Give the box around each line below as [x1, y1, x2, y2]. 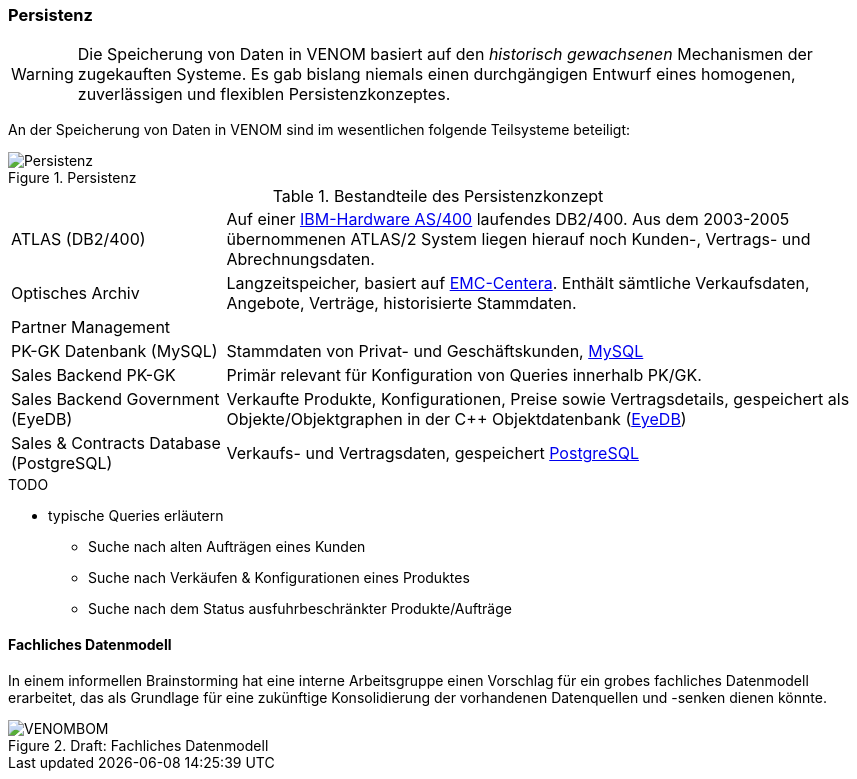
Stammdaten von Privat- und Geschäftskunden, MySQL [226, 341, 644, 362]
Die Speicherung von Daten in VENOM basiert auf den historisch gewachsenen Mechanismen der [77, 44, 813, 65]
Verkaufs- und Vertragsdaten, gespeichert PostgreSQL [226, 443, 639, 464]
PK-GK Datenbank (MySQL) [11, 341, 218, 362]
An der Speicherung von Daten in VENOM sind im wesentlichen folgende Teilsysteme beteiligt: [8, 121, 631, 139]
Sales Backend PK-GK [11, 365, 176, 386]
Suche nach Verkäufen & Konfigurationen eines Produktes [88, 569, 470, 587]
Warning [11, 64, 74, 85]
